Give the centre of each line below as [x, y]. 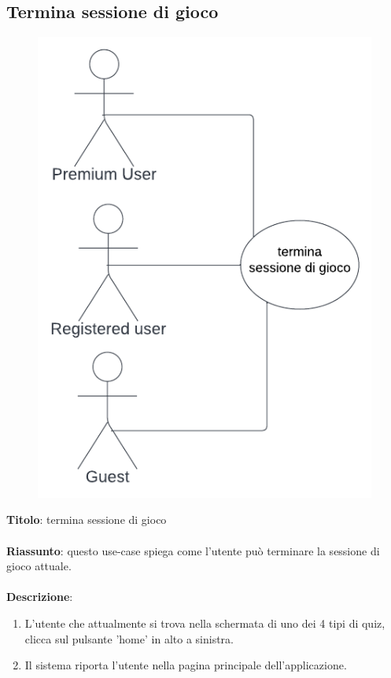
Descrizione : [40, 597]
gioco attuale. [39, 566]
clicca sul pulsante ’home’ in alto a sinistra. [129, 638]
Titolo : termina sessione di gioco [87, 520]
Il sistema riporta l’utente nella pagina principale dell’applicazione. [186, 665]
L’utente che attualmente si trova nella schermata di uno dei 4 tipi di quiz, [205, 623]
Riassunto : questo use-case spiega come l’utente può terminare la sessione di [193, 550]
